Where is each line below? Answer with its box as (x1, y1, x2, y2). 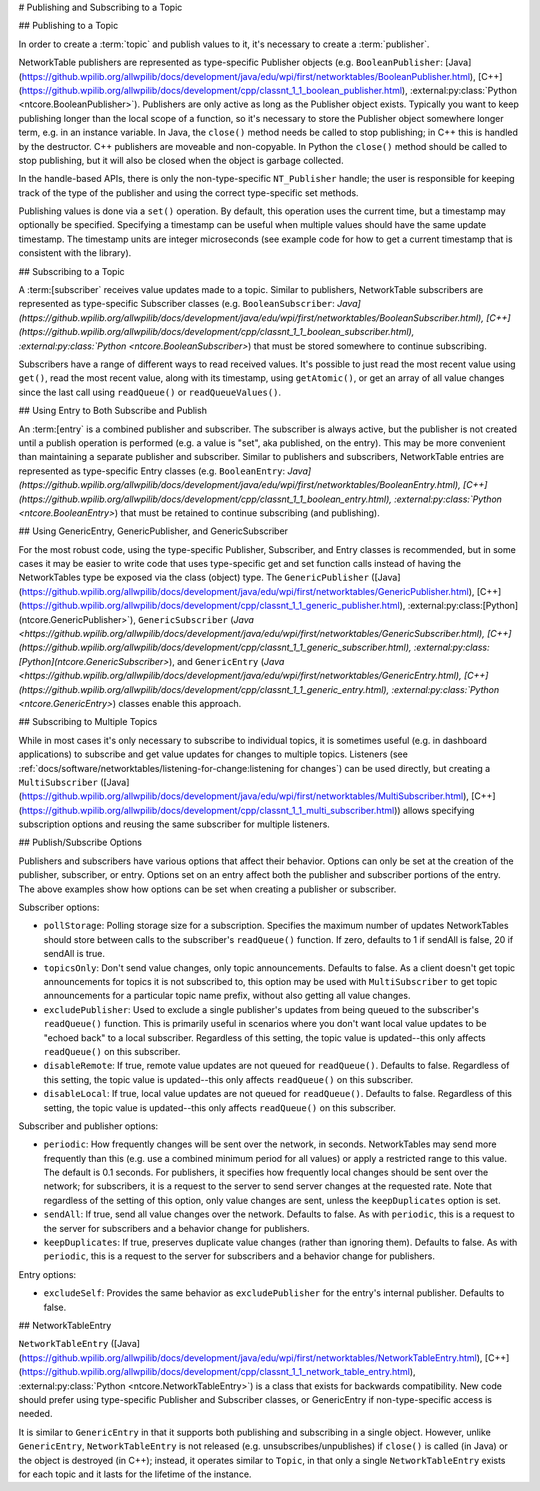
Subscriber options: (18, 901, 100, 914)
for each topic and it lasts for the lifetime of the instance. (18, 1468, 252, 1480)
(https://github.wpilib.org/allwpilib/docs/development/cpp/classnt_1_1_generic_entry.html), (18, 683, 390, 695)
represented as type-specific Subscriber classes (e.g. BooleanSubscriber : (18, 298, 335, 310)
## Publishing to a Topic (18, 20, 119, 32)
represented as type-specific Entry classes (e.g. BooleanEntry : (18, 465, 285, 477)
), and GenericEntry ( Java (168, 655, 285, 667)
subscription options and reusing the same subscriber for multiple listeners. (18, 818, 330, 830)
